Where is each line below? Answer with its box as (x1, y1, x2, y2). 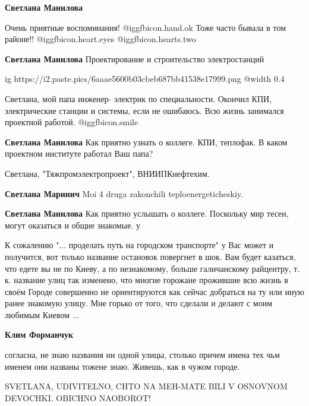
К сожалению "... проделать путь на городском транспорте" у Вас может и (5, 239, 274, 251)
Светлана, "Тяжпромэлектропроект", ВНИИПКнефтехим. (5, 167, 210, 179)
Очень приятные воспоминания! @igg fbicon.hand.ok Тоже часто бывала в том (5, 21, 286, 33)
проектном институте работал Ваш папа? (5, 147, 153, 160)
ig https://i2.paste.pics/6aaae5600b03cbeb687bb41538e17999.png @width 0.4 (5, 72, 285, 85)
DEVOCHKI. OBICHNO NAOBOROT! (5, 391, 151, 404)
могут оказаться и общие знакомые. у (5, 218, 140, 231)
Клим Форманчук (5, 328, 74, 341)
